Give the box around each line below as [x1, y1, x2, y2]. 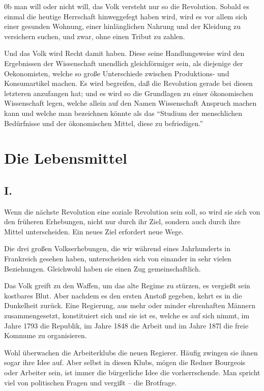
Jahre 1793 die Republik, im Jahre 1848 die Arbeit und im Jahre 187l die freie [4, 320, 249, 330]
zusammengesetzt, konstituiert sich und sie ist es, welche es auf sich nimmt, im [4, 310, 250, 321]
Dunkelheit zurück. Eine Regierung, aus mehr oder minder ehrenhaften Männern [4, 300, 256, 311]
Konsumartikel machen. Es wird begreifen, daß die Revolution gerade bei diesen [4, 78, 253, 88]
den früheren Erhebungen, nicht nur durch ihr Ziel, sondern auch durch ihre [4, 216, 241, 227]
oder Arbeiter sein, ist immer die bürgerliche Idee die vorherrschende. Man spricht [4, 367, 260, 378]
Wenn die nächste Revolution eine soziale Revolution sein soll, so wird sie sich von [4, 206, 260, 217]
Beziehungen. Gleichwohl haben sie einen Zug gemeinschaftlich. [4, 263, 201, 274]
